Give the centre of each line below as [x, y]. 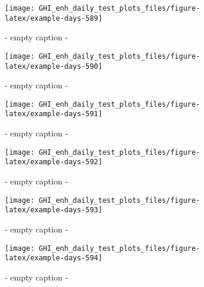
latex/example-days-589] [54, 18]
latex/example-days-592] [54, 162]
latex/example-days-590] [54, 66]
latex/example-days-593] [54, 210]
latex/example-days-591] [54, 114]
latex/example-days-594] [54, 258]
